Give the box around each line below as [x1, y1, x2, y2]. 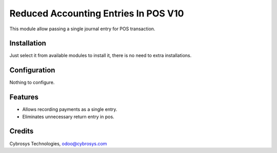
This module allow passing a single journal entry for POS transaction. [9, 26, 155, 32]
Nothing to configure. [9, 80, 55, 86]
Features [9, 93, 38, 102]
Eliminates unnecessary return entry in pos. [22, 113, 115, 120]
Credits [9, 127, 34, 136]
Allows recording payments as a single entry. [22, 106, 117, 112]
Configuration [9, 66, 55, 74]
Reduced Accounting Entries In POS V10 [9, 8, 184, 19]
